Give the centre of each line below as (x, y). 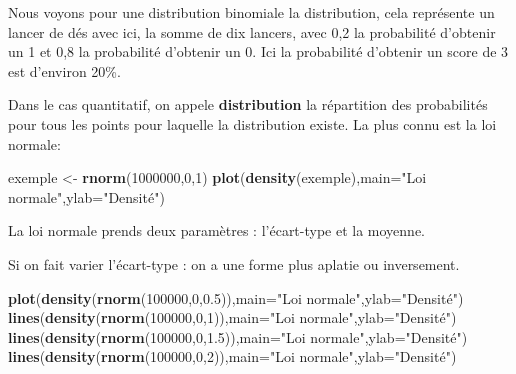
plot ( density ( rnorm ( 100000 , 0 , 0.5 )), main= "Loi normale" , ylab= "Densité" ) (236, 297)
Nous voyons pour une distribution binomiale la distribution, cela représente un (251, 12)
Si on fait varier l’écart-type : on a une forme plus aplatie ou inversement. (234, 263)
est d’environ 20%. (64, 70)
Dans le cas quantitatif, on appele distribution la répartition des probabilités (248, 104)
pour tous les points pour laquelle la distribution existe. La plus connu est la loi (252, 123)
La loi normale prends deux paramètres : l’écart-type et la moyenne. (217, 230)
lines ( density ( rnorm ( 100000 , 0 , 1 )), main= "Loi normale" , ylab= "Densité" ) (232, 317)
